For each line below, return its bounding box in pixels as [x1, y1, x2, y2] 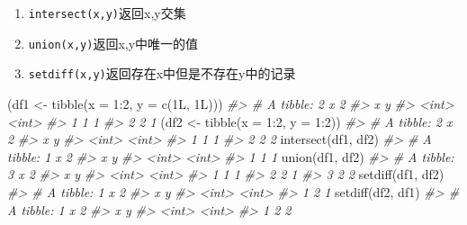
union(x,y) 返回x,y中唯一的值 [28, 33, 199, 52]
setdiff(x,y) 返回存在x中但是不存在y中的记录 [28, 64, 296, 83]
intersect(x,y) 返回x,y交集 [28, 4, 186, 22]
